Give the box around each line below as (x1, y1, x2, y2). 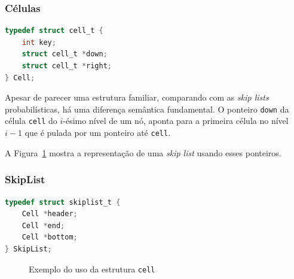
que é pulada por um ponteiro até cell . (24, 126, 171, 139)
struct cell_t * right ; (22, 62, 112, 70)
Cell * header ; (22, 210, 78, 219)
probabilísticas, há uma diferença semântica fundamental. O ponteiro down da (5, 102, 289, 115)
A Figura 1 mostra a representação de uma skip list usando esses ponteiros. (5, 146, 281, 159)
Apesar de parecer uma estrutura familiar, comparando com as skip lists (5, 91, 269, 104)
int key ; (22, 38, 56, 47)
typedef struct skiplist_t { (5, 198, 121, 207)
